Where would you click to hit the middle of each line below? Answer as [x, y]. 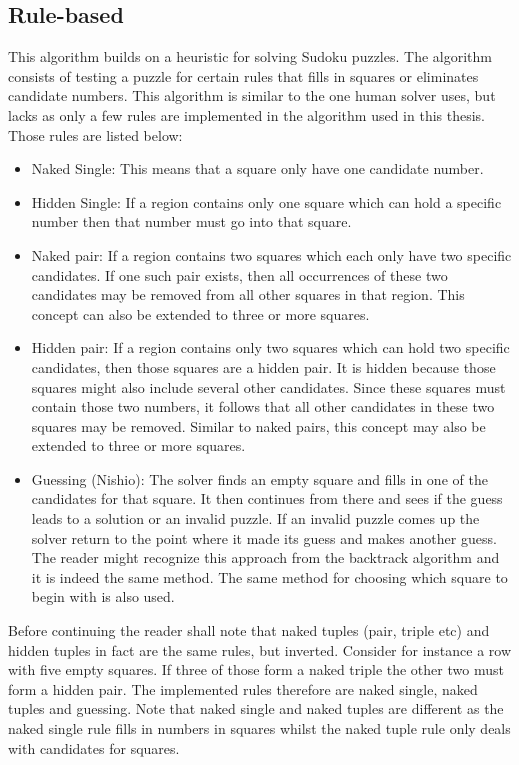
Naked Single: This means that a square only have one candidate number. [257, 168]
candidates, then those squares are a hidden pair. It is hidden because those [263, 366]
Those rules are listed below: [95, 134]
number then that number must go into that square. [191, 221]
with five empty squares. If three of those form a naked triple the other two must [256, 669]
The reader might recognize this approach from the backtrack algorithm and [265, 557]
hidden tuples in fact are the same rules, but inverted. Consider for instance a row [260, 649]
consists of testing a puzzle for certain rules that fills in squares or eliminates [243, 75]
